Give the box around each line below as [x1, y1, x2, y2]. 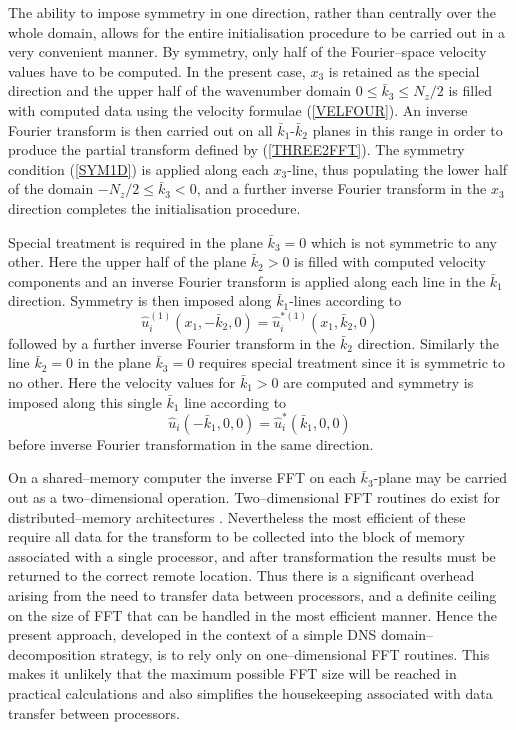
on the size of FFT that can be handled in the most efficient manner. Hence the [8, 604, 497, 625]
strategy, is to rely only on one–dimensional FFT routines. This [100, 643, 490, 664]
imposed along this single [8, 391, 162, 412]
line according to [184, 391, 287, 412]
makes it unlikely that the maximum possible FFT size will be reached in [8, 663, 457, 684]
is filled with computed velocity [294, 251, 486, 272]
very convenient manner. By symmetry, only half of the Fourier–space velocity [8, 41, 487, 62]
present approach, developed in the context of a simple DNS [8, 624, 377, 645]
